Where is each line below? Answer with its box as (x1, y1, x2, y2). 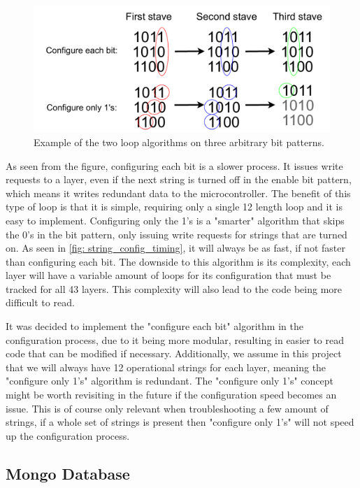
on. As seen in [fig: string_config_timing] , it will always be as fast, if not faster (6, 241, 345, 255)
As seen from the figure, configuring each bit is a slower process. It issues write (6, 158, 343, 173)
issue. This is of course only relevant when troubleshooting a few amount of (6, 401, 329, 415)
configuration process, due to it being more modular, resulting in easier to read (6, 332, 344, 347)
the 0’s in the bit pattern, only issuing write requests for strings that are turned (6, 227, 347, 241)
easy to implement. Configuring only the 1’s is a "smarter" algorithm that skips (6, 213, 345, 227)
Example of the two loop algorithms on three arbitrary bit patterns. (34, 134, 324, 149)
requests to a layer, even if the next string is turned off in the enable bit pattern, (6, 172, 352, 187)
